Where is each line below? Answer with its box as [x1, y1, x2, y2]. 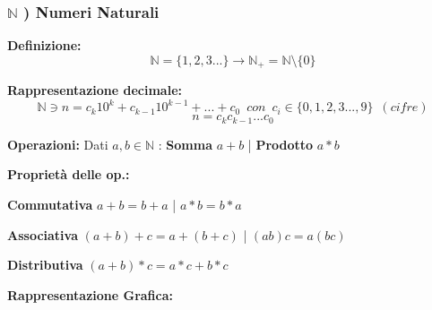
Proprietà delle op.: [7, 165, 130, 184]
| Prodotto [247, 134, 314, 153]
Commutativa [7, 195, 93, 213]
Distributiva [7, 255, 83, 274]
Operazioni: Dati [7, 134, 108, 153]
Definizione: [7, 36, 82, 55]
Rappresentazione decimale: [7, 81, 182, 99]
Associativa [7, 225, 78, 244]
